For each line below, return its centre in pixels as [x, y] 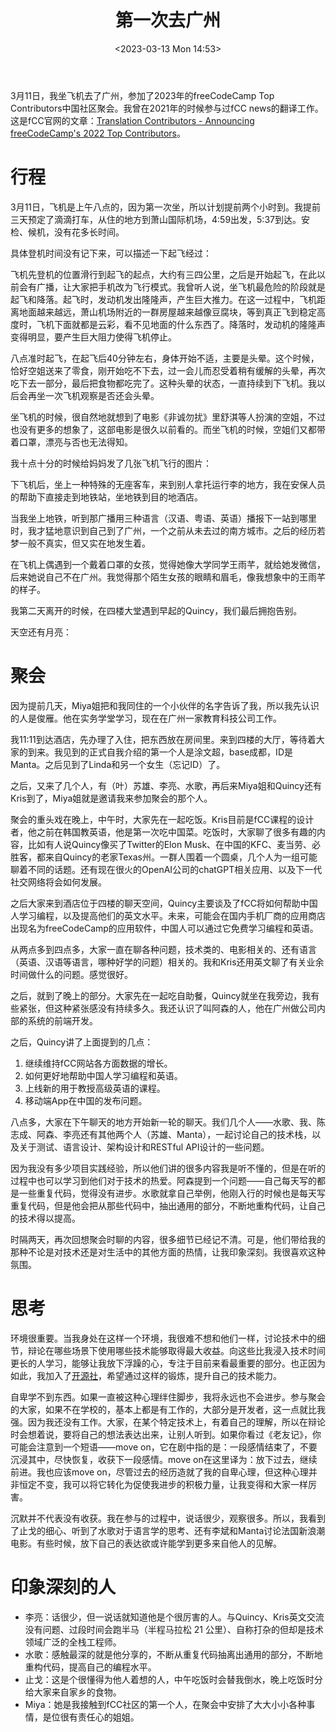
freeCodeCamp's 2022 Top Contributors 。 [98, 133]
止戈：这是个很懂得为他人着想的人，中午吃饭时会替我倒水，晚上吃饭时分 [173, 1679]
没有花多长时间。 [89, 232]
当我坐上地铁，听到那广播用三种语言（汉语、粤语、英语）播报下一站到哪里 [163, 518]
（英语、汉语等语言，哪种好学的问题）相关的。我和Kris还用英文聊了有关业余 [167, 962]
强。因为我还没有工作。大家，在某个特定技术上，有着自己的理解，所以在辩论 [168, 1422]
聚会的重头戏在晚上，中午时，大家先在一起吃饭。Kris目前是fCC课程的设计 [162, 819]
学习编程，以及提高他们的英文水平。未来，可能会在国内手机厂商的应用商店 [172, 915]
